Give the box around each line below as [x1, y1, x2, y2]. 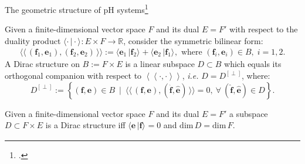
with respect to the [229, 23, 298, 35]
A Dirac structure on [5, 58, 80, 70]
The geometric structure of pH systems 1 [5, 2, 148, 15]
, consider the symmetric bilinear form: [123, 34, 263, 46]
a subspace [229, 107, 268, 119]
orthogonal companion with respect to [5, 69, 142, 82]
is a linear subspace [125, 58, 195, 70]
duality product [5, 34, 61, 46]
